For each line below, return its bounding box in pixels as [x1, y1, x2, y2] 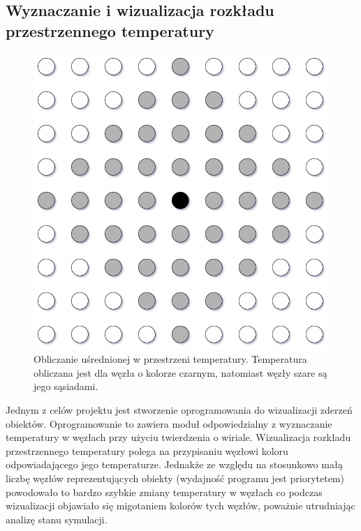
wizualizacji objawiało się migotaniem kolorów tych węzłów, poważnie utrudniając [6, 498, 355, 513]
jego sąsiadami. [34, 379, 98, 394]
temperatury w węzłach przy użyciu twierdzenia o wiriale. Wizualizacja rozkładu [6, 430, 351, 444]
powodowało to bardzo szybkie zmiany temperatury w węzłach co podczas [6, 484, 323, 499]
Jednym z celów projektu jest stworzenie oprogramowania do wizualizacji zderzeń [6, 402, 353, 417]
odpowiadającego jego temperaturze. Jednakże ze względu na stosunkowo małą [6, 457, 343, 472]
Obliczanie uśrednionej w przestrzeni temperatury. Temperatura [34, 352, 307, 366]
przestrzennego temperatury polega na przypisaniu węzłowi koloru [6, 443, 288, 458]
